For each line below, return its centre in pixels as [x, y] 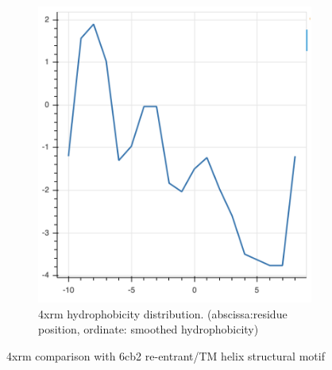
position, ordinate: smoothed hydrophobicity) [149, 329]
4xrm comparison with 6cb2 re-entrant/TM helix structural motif [166, 355]
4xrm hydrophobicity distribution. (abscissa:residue [163, 313]
